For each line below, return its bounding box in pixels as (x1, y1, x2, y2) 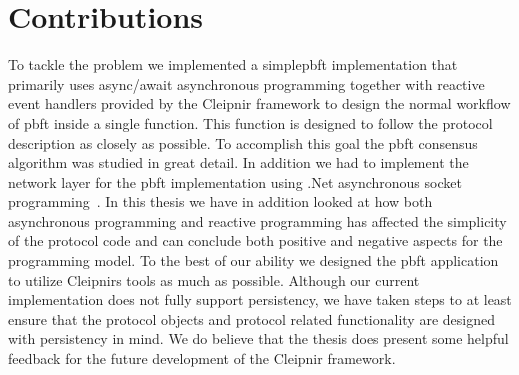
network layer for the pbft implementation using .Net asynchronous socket (8, 171, 462, 192)
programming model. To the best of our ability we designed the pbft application (8, 250, 499, 271)
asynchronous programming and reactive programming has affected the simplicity (8, 210, 507, 231)
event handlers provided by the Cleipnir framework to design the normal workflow (8, 93, 511, 114)
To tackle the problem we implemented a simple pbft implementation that (8, 54, 458, 75)
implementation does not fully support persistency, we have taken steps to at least (8, 289, 512, 310)
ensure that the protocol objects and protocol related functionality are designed (8, 308, 495, 329)
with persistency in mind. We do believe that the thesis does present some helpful (8, 328, 509, 349)
